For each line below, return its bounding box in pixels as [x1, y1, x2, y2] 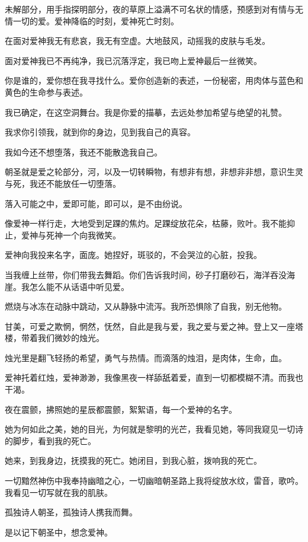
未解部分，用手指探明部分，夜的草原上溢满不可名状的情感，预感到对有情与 [5, 3, 295, 15]
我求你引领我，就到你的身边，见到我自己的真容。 [5, 126, 195, 138]
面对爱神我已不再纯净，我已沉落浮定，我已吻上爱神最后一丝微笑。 [5, 54, 262, 66]
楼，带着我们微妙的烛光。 [5, 331, 104, 344]
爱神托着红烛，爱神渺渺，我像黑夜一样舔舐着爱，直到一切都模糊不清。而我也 [5, 371, 303, 384]
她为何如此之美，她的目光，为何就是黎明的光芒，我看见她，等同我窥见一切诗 [5, 423, 303, 435]
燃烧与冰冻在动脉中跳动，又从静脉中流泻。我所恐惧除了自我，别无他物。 [5, 300, 287, 313]
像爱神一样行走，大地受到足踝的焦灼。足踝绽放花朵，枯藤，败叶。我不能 [5, 217, 287, 229]
